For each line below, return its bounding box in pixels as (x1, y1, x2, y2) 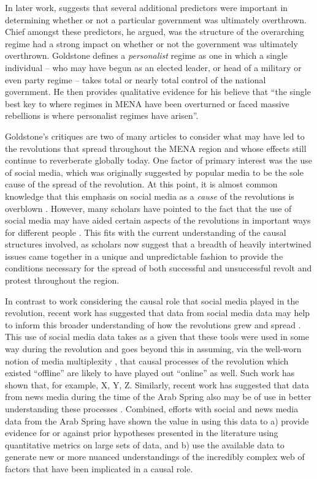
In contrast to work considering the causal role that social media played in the (5, 294, 299, 307)
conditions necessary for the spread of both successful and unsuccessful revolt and (5, 262, 312, 274)
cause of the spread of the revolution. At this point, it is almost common (5, 178, 278, 190)
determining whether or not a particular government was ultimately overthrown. (5, 13, 307, 26)
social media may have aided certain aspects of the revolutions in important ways (5, 214, 311, 227)
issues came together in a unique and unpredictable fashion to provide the (5, 249, 283, 262)
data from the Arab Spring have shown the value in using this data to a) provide (5, 414, 309, 427)
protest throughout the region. (5, 274, 120, 287)
